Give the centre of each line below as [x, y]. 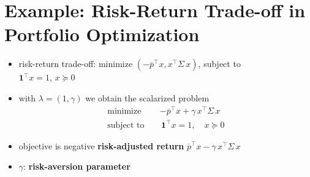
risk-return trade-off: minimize [76, 64]
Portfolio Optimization [102, 34]
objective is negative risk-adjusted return [101, 145]
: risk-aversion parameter [77, 166]
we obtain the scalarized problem [147, 97]
